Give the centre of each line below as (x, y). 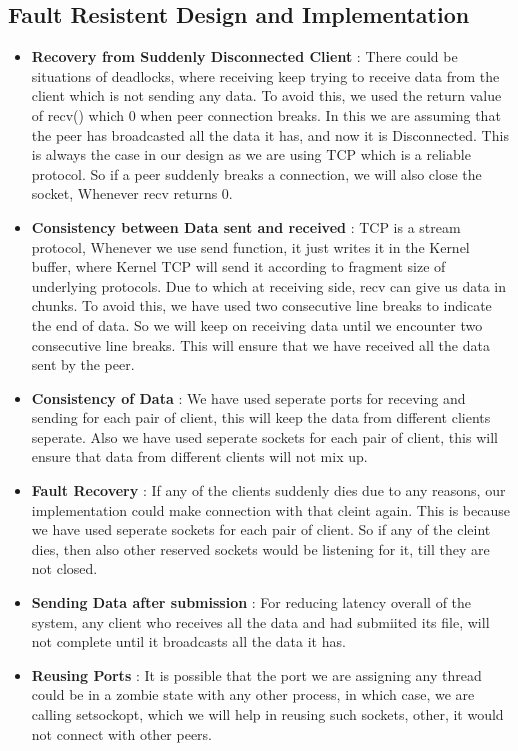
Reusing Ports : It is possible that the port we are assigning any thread (256, 674)
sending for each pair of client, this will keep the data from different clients (261, 417)
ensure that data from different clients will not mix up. (199, 456)
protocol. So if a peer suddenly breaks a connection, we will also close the (256, 173)
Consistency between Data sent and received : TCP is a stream (246, 226)
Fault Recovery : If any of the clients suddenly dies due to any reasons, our (268, 490)
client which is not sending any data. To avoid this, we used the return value (266, 95)
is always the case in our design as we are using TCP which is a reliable (251, 154)
